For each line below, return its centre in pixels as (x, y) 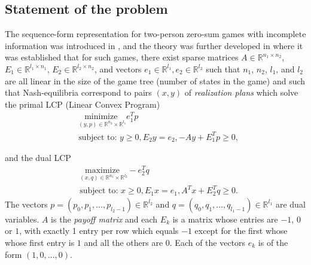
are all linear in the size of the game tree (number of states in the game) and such (155, 80)
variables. (22, 219)
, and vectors (118, 68)
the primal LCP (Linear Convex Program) (83, 104)
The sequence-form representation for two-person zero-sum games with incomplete (155, 34)
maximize (102, 170)
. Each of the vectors (208, 243)
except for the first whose (241, 231)
